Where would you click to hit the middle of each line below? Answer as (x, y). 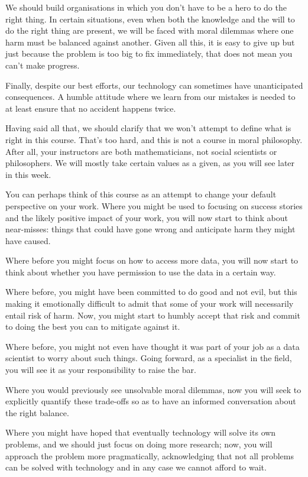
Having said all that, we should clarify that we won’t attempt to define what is (148, 128)
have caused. (28, 240)
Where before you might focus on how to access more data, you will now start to (152, 260)
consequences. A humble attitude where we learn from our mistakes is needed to (150, 97)
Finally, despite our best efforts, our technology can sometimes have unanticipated (154, 85)
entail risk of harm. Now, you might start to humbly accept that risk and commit (153, 315)
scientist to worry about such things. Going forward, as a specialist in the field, (149, 358)
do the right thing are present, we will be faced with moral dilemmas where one (150, 30)
